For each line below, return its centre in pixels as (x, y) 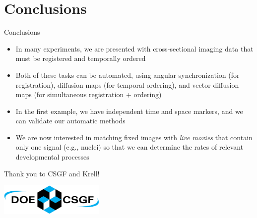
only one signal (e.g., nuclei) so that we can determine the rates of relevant (129, 147)
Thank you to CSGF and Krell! (52, 173)
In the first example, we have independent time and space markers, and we (129, 111)
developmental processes (52, 157)
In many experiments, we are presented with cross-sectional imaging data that (134, 48)
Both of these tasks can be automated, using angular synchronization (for (128, 75)
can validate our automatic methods (70, 121)
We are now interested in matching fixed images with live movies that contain (134, 137)
